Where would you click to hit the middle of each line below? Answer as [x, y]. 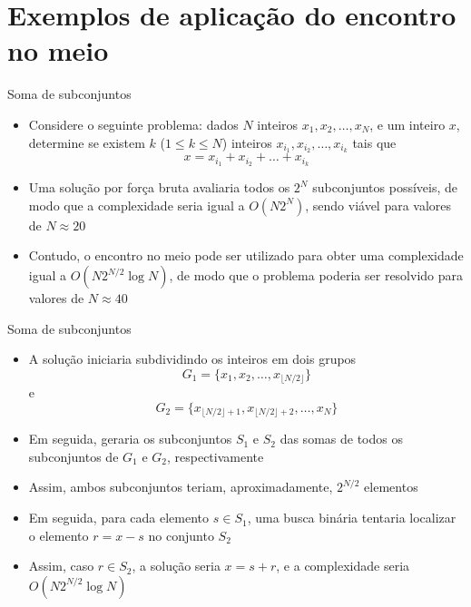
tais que [374, 142]
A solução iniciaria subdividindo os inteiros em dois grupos [192, 359]
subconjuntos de [74, 456]
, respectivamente [215, 456]
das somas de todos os [341, 439]
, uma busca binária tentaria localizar [352, 518]
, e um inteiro [407, 124]
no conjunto [181, 535]
